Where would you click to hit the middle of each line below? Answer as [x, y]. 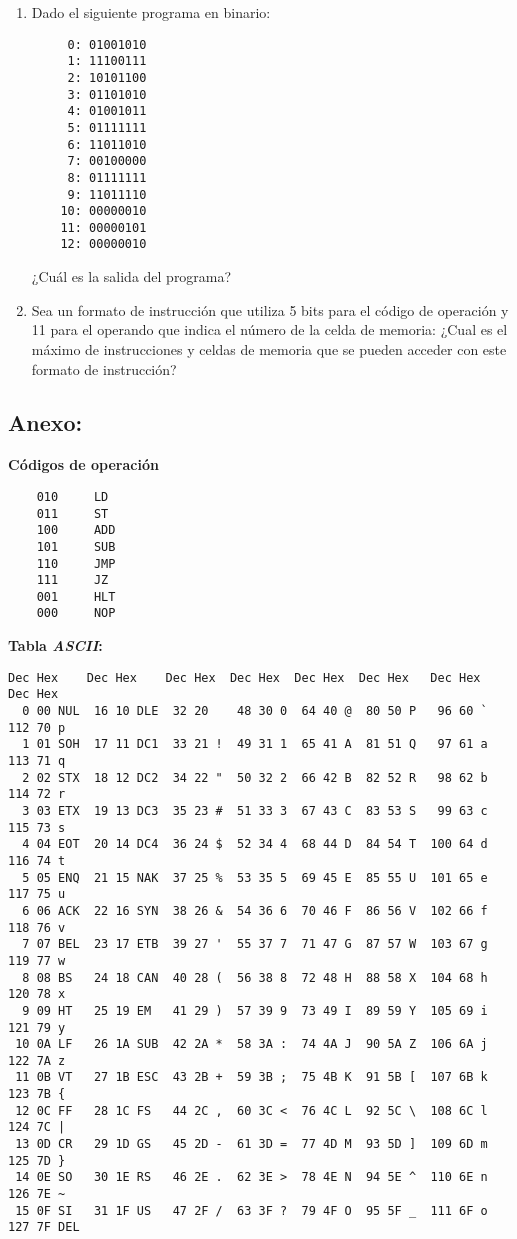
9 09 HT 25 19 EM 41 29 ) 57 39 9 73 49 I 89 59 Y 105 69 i [255, 1010]
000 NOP [76, 613]
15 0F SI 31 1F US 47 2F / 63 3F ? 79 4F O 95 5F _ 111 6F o [251, 1210]
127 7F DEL [44, 1227]
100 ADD [76, 530]
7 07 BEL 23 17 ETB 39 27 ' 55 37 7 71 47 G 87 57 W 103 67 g [255, 944]
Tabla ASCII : [55, 645]
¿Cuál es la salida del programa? [131, 276]
